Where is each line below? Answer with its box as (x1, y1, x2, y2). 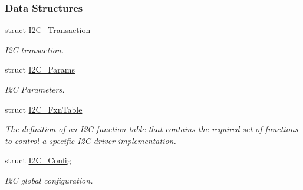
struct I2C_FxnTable (5, 103, 83, 115)
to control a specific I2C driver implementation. (5, 134, 176, 146)
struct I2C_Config (5, 154, 71, 166)
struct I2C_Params (5, 63, 75, 76)
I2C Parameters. (5, 83, 65, 95)
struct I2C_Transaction (5, 24, 91, 36)
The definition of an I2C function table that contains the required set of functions (5, 123, 298, 135)
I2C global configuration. (5, 173, 93, 186)
